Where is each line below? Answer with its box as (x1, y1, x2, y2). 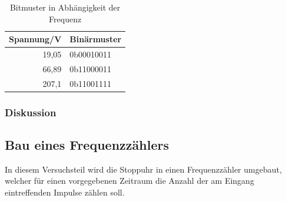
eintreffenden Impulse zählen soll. (5, 186, 125, 198)
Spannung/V (9, 33, 62, 45)
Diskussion (5, 105, 56, 119)
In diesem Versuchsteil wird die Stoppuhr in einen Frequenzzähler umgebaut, (5, 163, 282, 175)
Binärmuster (69, 33, 122, 45)
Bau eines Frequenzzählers (5, 136, 169, 154)
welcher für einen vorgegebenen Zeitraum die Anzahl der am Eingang (5, 174, 254, 187)
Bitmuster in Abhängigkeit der (9, 1, 121, 13)
